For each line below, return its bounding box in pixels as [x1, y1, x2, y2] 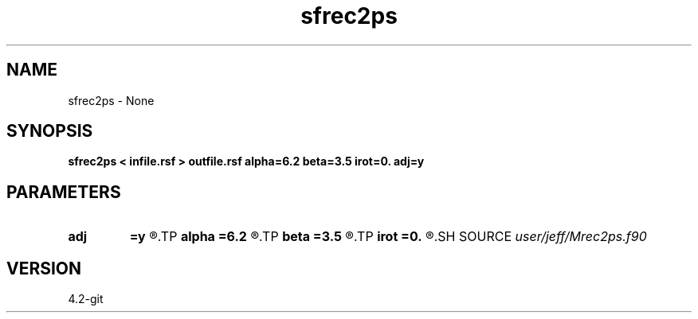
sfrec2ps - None [68, 93, 155, 107]
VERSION [6, 258, 82, 278]
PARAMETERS [6, 181, 121, 202]
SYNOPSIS [6, 121, 93, 142]
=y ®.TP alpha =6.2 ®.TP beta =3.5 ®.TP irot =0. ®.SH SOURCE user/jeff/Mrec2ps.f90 [129, 228, 647, 245]
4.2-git [68, 292, 104, 306]
